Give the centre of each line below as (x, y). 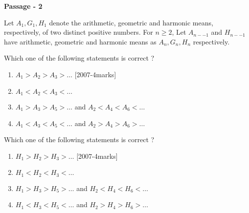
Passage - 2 (23, 6)
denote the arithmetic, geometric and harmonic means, (131, 22)
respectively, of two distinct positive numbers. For (79, 32)
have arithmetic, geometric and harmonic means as (80, 41)
